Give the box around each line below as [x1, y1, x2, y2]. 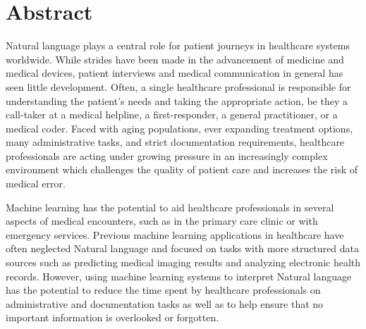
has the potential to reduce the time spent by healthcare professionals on [6, 283, 321, 297]
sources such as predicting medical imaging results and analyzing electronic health [6, 255, 361, 270]
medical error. [6, 176, 66, 191]
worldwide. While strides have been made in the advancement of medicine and [6, 51, 344, 66]
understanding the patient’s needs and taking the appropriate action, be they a [6, 93, 348, 108]
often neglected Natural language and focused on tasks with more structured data [6, 241, 359, 256]
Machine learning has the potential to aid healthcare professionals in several [6, 199, 334, 214]
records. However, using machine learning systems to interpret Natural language [6, 268, 352, 283]
